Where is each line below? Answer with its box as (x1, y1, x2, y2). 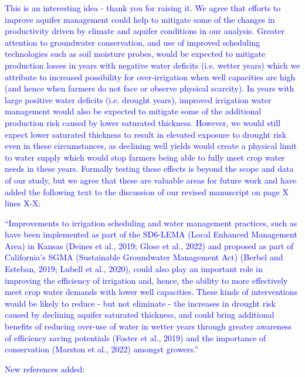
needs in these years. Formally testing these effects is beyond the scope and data (5, 162, 294, 175)
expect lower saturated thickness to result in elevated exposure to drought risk (5, 128, 287, 140)
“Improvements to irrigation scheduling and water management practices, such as (5, 216, 297, 229)
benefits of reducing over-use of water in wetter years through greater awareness (5, 320, 292, 332)
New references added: (5, 362, 85, 375)
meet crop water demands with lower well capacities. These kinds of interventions (5, 286, 298, 298)
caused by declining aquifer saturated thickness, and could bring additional (5, 308, 274, 321)
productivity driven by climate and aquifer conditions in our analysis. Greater (5, 25, 285, 37)
